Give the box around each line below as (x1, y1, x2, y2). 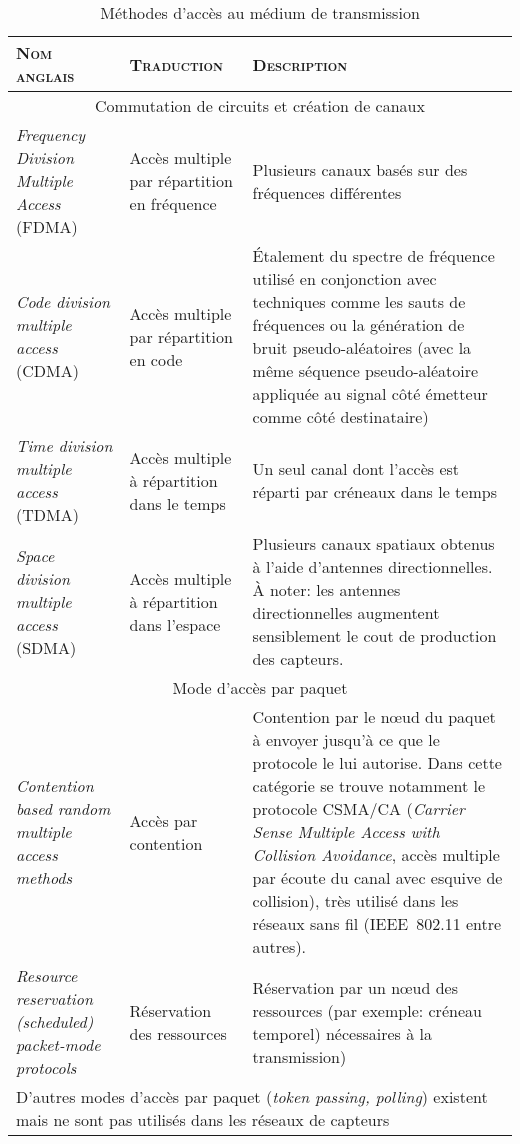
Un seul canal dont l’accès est (252, 457, 460, 480)
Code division (16, 290, 111, 313)
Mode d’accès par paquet (172, 676, 348, 699)
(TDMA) (16, 503, 79, 526)
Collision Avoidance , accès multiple (252, 843, 500, 866)
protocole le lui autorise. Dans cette (252, 751, 502, 774)
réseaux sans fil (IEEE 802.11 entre (252, 912, 502, 935)
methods (16, 866, 73, 889)
